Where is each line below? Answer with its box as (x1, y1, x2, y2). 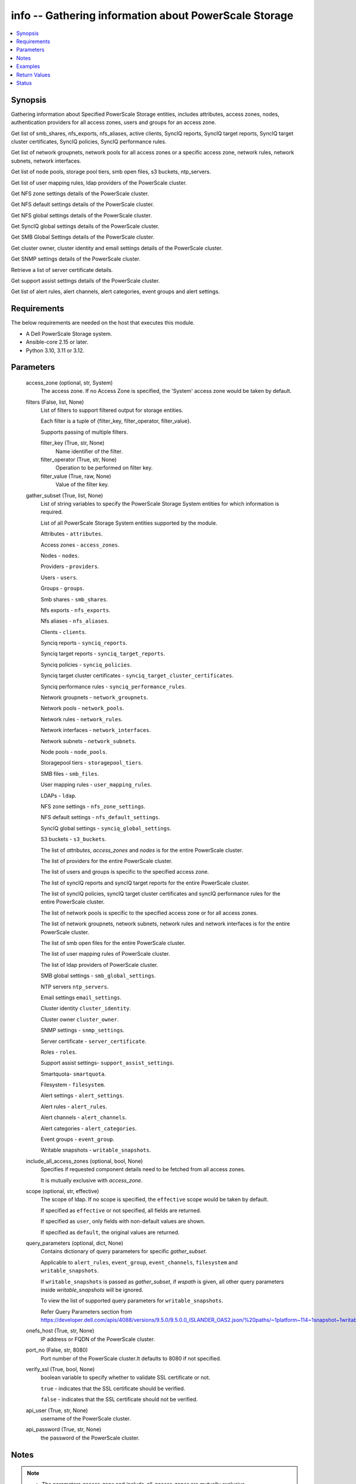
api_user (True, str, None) (26, 1407, 88, 1414)
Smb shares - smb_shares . (40, 595, 108, 603)
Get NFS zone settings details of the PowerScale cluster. (11, 190, 150, 197)
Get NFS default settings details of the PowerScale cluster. (11, 201, 154, 208)
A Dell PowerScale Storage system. (26, 330, 112, 337)
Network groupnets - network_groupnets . (40, 694, 148, 701)
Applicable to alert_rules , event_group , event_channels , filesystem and (40, 1258, 238, 1266)
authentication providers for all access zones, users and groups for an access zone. (11, 119, 217, 126)
